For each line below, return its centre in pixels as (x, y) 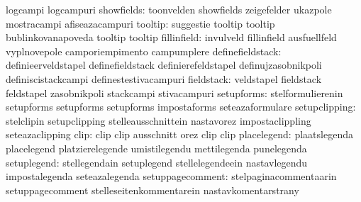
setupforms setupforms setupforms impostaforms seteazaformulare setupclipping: (181, 107)
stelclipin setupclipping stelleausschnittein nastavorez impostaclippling (159, 120)
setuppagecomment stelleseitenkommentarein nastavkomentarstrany (152, 190)
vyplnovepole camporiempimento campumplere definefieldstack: (144, 51)
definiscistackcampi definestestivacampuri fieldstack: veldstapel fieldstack (164, 78)
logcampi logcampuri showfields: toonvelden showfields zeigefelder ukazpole (169, 9)
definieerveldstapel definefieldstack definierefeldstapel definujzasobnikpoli (164, 65)
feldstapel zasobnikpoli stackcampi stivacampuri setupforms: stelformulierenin (174, 92)
